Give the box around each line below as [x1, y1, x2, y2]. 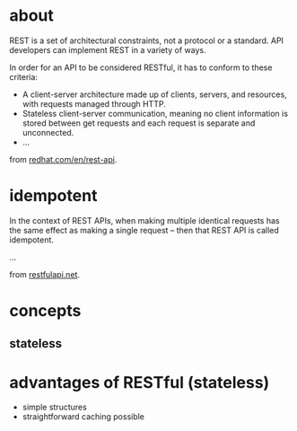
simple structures [22, 401, 87, 413]
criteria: [9, 71, 39, 82]
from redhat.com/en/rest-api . [9, 154, 118, 164]
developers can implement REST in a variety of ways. [9, 44, 206, 55]
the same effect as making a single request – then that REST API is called [9, 224, 280, 235]
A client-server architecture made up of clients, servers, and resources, [22, 89, 287, 100]
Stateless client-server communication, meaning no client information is [22, 108, 289, 119]
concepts [9, 301, 82, 321]
